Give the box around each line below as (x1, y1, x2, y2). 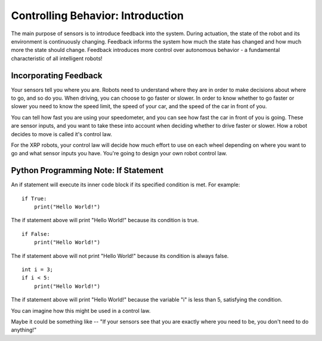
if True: (21, 195, 47, 202)
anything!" (11, 326, 37, 334)
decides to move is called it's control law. (11, 130, 113, 137)
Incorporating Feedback (11, 70, 103, 81)
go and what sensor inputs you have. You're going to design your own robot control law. (11, 150, 228, 157)
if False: (21, 231, 50, 237)
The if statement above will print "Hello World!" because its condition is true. (11, 217, 199, 224)
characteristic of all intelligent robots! (11, 54, 103, 62)
